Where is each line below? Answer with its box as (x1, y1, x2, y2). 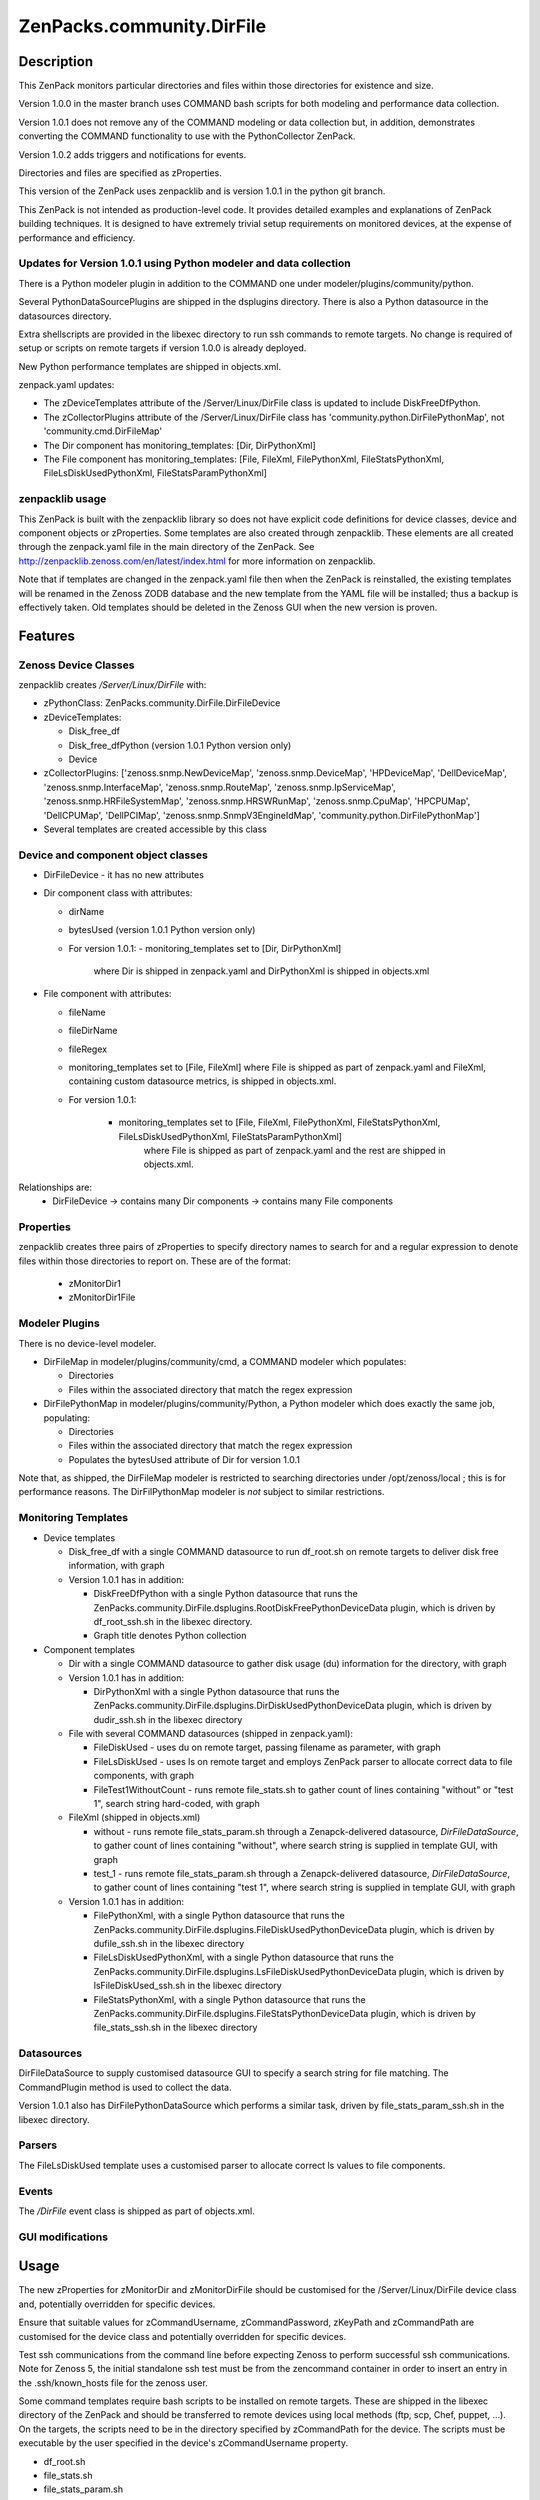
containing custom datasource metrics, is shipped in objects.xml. (68, 1075, 337, 1087)
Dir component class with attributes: (43, 887, 193, 899)
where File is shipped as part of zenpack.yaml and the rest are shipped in (143, 1144, 446, 1156)
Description (18, 53, 94, 70)
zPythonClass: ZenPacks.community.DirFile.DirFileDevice (43, 697, 281, 709)
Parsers (18, 2138, 58, 2152)
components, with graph (93, 1770, 195, 1782)
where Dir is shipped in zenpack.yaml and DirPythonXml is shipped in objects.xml (93, 965, 430, 977)
